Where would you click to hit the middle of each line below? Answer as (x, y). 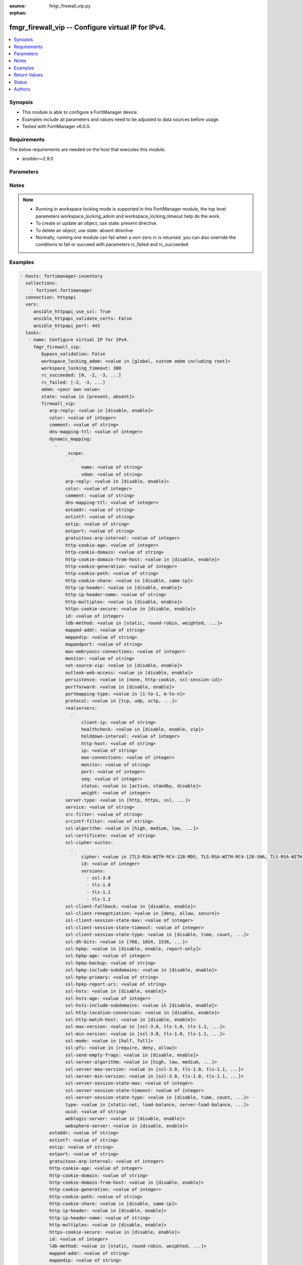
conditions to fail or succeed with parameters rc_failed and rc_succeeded (112, 244)
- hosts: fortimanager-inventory (61, 276)
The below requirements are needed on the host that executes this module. (88, 150)
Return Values (28, 75)
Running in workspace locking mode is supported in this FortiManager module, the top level (131, 209)
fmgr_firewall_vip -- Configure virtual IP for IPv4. (88, 28)
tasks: (34, 333)
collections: (41, 283)
